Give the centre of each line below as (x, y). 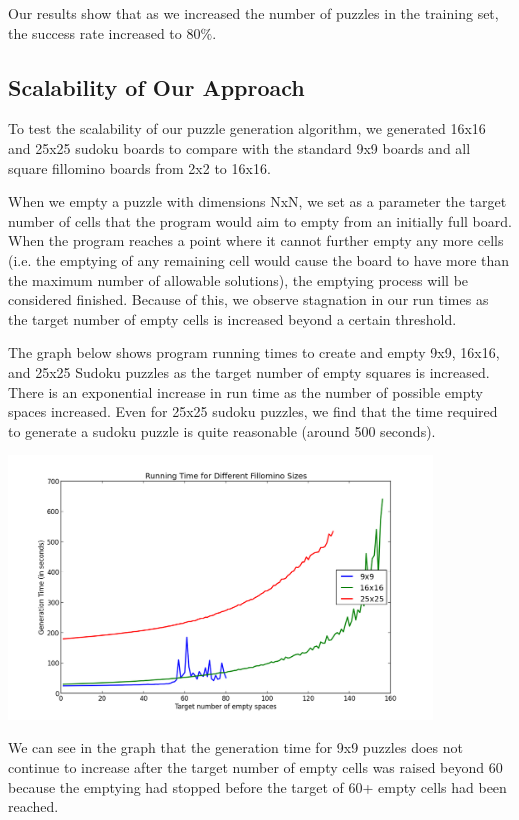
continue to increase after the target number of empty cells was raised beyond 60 (255, 767)
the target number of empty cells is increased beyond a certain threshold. (232, 318)
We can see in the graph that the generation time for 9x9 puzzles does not (235, 747)
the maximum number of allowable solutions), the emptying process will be (238, 279)
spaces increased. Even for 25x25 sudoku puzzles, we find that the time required (253, 411)
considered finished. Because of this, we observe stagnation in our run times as (248, 299)
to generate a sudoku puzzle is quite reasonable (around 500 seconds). (222, 430)
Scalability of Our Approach (156, 86)
